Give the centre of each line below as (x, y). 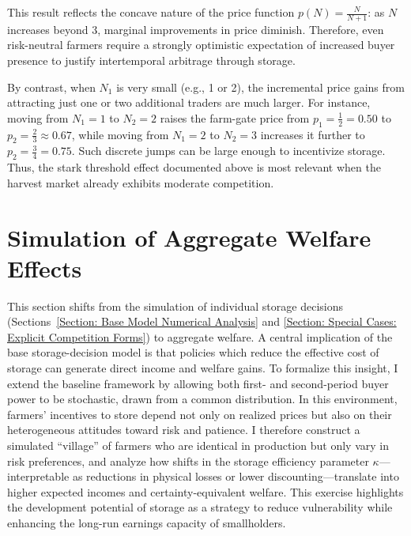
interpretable (38, 476)
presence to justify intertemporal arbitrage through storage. (151, 60)
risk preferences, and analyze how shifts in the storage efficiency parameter (188, 461)
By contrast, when (51, 87)
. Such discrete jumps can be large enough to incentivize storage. (228, 151)
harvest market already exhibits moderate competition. (141, 182)
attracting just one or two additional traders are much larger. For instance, (189, 102)
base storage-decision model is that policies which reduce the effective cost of (193, 352)
